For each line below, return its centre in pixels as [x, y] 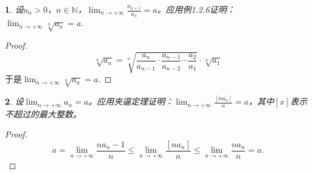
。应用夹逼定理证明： [131, 101]
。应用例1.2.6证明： [196, 9]
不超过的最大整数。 [43, 113]
